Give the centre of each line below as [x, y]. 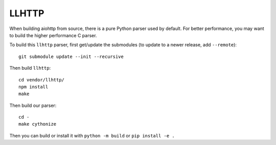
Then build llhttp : [30, 68]
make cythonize [38, 124]
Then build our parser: [33, 105]
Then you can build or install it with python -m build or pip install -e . [92, 135]
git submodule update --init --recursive [71, 56]
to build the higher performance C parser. [53, 35]
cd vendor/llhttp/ [42, 80]
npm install [33, 87]
